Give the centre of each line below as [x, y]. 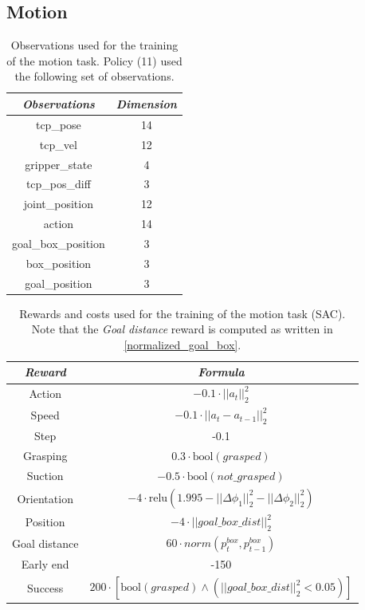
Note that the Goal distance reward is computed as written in [182, 329]
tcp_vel [58, 144]
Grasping [45, 456]
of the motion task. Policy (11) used [94, 60]
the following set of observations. [94, 76]
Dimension [146, 103]
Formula [221, 372]
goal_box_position [59, 243]
